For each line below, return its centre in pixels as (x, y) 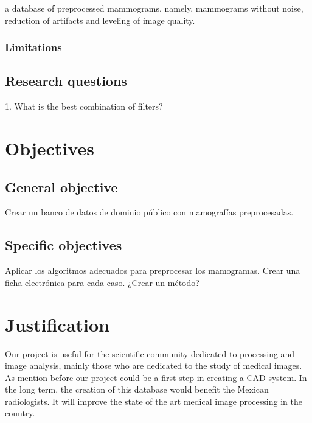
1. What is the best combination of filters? (84, 106)
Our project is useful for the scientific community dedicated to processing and (150, 353)
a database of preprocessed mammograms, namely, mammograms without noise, (154, 8)
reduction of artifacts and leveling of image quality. (100, 20)
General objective (61, 187)
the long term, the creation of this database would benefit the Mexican (137, 389)
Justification (57, 324)
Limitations (33, 47)
